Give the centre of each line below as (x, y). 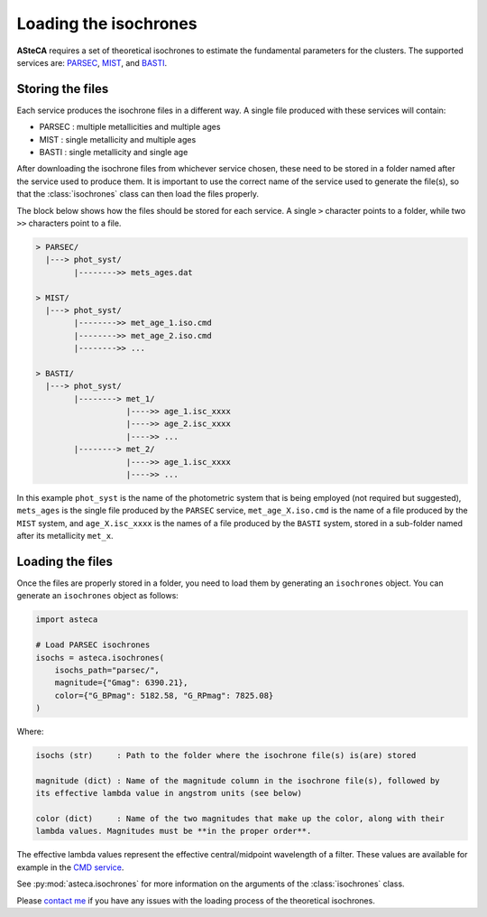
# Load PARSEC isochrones (93, 645)
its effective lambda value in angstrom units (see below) (169, 793)
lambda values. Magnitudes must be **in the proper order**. (174, 831)
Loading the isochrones (107, 23)
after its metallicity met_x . (65, 536)
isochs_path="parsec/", (107, 670)
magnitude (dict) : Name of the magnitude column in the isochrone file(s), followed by (238, 780)
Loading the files (64, 561)
